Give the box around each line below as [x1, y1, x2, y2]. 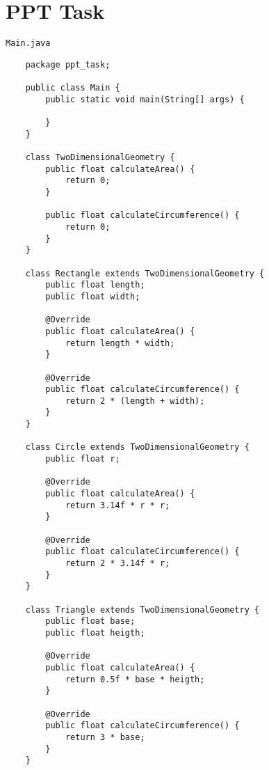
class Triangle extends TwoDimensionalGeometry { [25, 604, 260, 615]
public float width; [45, 291, 140, 301]
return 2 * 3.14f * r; [65, 558, 170, 568]
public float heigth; [45, 627, 145, 638]
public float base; [45, 616, 136, 627]
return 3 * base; [65, 732, 145, 742]
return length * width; [65, 338, 175, 348]
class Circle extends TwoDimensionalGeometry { [25, 442, 250, 453]
